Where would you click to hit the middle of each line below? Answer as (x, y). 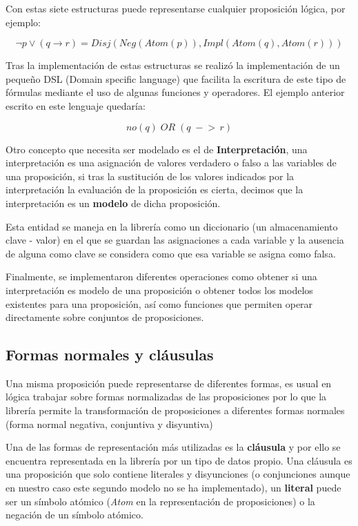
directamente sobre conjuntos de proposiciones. (105, 317)
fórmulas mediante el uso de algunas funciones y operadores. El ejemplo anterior (175, 92)
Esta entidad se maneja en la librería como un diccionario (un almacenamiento (172, 226)
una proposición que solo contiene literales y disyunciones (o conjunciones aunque (178, 474)
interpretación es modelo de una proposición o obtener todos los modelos (159, 290)
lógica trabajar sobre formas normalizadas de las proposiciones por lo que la (166, 397)
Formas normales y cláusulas (110, 354)
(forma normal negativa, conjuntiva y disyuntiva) (109, 423)
